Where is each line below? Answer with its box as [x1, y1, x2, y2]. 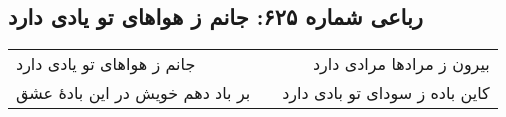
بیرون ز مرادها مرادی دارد [312, 52, 490, 76]
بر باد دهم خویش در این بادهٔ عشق [16, 81, 251, 105]
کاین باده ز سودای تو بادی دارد [282, 81, 490, 105]
